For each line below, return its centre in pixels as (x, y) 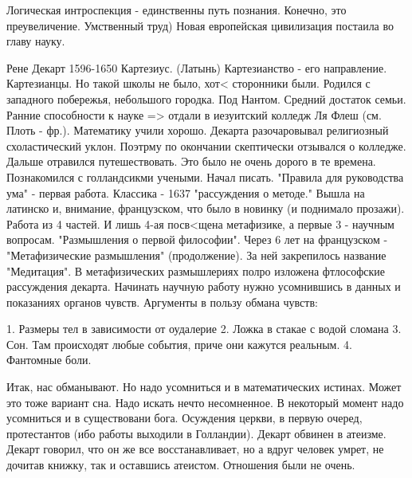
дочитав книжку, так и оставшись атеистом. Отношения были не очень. (181, 465)
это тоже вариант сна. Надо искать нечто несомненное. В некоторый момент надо (205, 402)
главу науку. (36, 41)
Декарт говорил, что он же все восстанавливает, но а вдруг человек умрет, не (195, 449)
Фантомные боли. (49, 360)
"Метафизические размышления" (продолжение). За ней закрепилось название (196, 255)
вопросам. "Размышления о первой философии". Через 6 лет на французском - (197, 239)
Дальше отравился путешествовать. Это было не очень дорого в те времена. (191, 161)
